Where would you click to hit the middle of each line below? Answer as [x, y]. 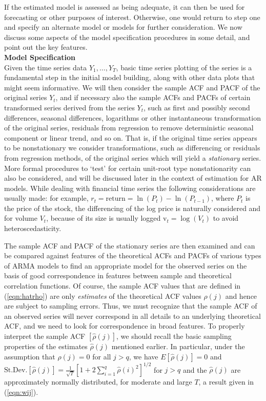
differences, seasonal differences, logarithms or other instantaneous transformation [132, 117]
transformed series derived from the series [69, 107]
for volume [21, 218]
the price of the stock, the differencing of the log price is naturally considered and [132, 208]
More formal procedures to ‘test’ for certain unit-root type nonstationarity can [128, 168]
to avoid [226, 218]
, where [223, 198]
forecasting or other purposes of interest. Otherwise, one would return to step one [132, 17]
